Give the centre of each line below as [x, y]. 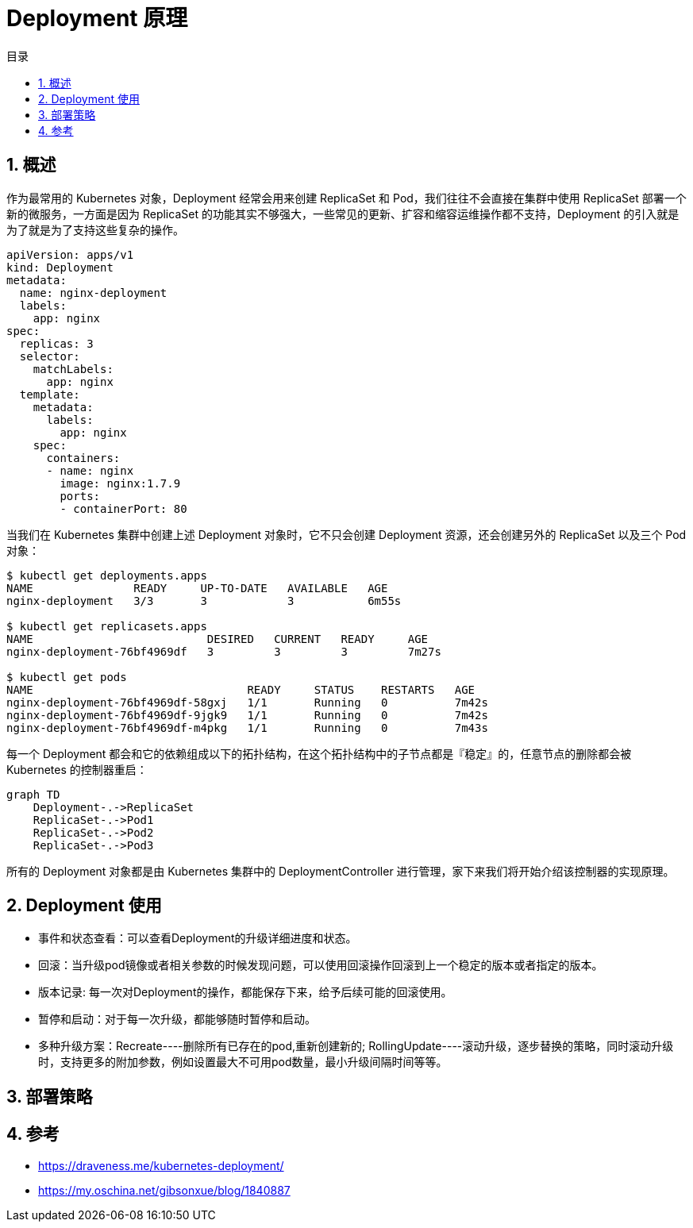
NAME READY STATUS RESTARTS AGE [241, 689]
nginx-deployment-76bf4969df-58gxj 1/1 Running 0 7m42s [247, 702]
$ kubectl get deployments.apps [107, 575]
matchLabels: [73, 369]
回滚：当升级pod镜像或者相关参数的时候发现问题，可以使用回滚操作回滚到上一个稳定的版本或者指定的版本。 [321, 965]
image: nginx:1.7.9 [120, 483]
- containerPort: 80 [123, 508]
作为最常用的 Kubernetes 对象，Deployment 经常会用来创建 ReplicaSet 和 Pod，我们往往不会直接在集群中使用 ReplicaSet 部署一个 [346, 198]
